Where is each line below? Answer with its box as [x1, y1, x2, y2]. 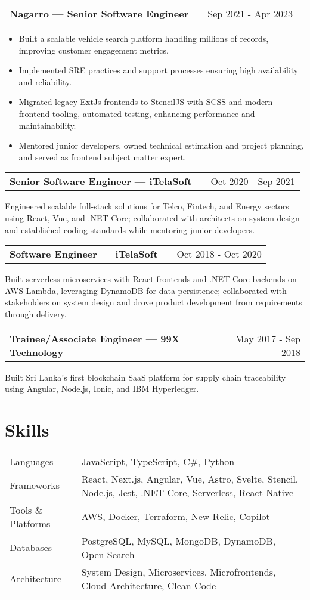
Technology [10, 345, 64, 359]
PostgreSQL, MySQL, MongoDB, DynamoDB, [81, 533, 276, 548]
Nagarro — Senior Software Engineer [10, 7, 189, 20]
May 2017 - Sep [235, 331, 300, 345]
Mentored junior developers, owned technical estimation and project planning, [18, 139, 304, 151]
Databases [10, 540, 52, 555]
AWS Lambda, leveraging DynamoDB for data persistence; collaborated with [5, 284, 287, 296]
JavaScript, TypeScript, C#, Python [81, 454, 235, 468]
